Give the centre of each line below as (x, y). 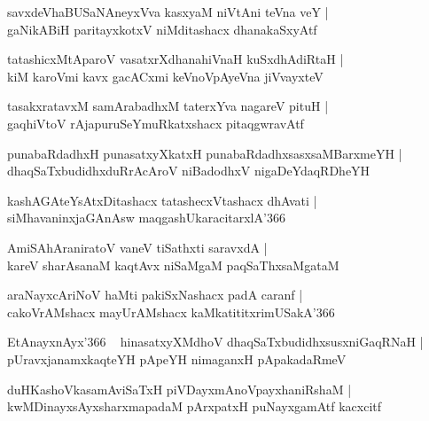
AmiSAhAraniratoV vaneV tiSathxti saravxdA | (137, 247)
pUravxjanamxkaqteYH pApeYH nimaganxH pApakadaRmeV (177, 359)
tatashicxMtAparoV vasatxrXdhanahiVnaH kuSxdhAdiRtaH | (175, 59)
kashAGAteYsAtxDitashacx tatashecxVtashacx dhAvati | (162, 200)
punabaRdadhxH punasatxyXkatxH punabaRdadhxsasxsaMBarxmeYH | (205, 153)
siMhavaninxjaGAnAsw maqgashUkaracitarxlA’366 (146, 218)
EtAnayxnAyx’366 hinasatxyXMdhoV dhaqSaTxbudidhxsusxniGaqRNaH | (215, 342)
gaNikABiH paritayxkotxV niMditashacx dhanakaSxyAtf (162, 29)
